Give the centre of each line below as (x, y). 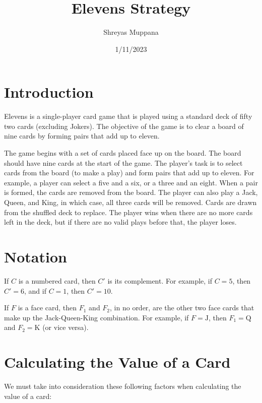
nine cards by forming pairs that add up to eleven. (82, 136)
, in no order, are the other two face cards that (182, 308)
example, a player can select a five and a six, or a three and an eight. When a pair (131, 182)
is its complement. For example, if (160, 280)
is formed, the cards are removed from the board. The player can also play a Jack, (131, 192)
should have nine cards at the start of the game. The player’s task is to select (123, 162)
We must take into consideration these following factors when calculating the (123, 386)
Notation (36, 256)
